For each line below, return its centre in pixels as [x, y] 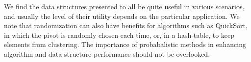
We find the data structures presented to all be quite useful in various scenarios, [124, 6]
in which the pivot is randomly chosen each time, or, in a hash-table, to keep [119, 35]
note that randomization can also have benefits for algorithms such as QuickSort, [126, 25]
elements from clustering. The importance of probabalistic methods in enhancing [125, 44]
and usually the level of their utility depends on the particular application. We [122, 16]
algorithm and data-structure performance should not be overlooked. [107, 54]
